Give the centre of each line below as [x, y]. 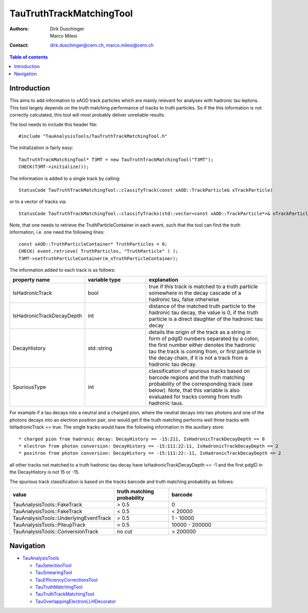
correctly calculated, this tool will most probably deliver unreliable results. [87, 115]
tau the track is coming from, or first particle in [205, 351]
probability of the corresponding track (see [201, 384]
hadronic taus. [166, 403]
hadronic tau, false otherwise [184, 300]
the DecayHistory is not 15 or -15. [44, 472]
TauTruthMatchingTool [59, 587]
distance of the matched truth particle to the [202, 306]
